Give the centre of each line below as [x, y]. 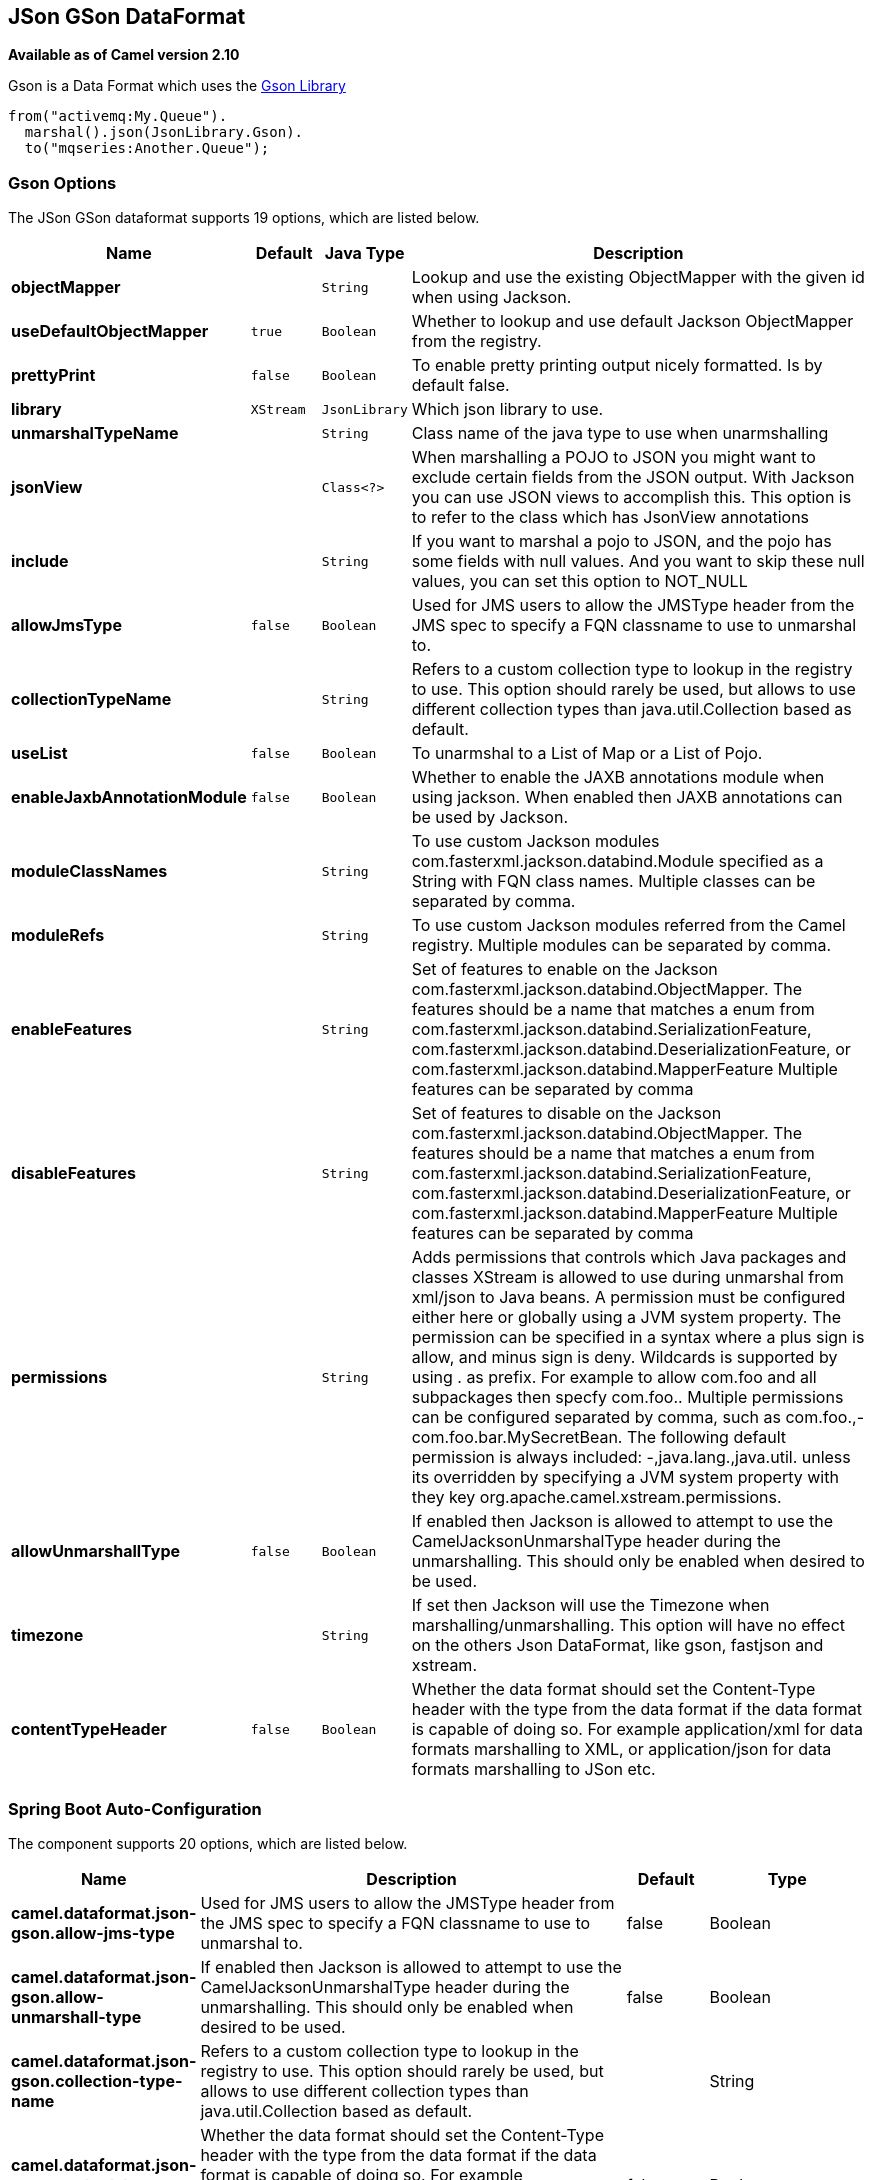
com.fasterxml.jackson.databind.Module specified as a [617, 861]
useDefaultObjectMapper [110, 331]
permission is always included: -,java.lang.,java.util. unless [631, 1457]
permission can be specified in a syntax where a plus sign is [638, 1337]
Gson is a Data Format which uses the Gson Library [177, 86]
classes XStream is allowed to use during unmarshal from [627, 1277]
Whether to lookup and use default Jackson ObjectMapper [632, 321]
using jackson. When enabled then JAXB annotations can [627, 797]
